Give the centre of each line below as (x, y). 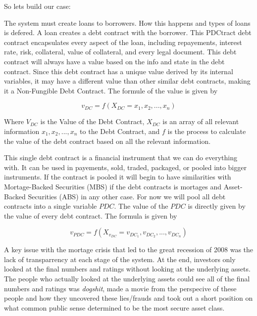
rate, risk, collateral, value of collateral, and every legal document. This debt (120, 52)
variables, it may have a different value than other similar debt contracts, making (127, 81)
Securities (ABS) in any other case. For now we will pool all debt (127, 196)
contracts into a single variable (51, 206)
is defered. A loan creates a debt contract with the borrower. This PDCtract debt (128, 32)
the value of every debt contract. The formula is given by (91, 215)
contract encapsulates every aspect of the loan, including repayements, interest (123, 42)
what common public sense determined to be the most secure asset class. (114, 307)
